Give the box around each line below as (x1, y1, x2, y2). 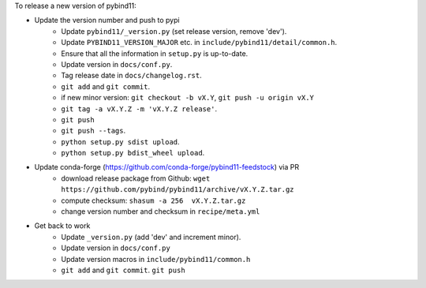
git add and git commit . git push (61, 265, 185, 275)
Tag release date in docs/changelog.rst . (61, 71, 202, 80)
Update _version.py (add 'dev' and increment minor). (61, 232, 241, 241)
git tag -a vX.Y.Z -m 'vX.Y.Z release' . (61, 103, 217, 114)
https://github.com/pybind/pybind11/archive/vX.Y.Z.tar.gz (61, 185, 295, 194)
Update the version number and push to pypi (34, 16, 181, 25)
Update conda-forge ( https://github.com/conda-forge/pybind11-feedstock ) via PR (34, 163, 300, 172)
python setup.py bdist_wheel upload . (61, 148, 205, 158)
